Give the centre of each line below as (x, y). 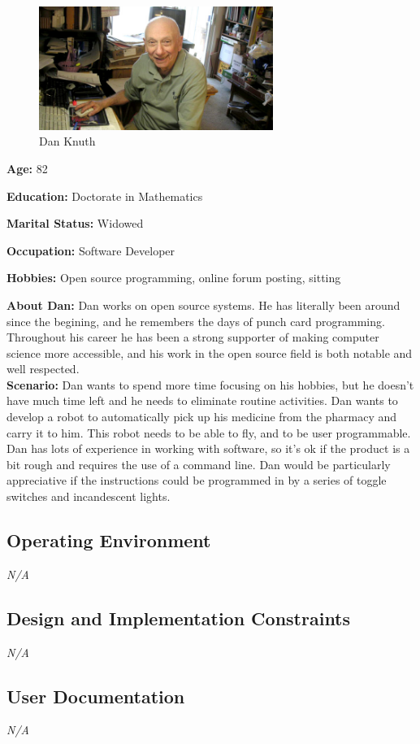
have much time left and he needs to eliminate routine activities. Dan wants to (202, 400)
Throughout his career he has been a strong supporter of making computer (193, 337)
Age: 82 (27, 168)
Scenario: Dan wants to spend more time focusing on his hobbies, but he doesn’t (210, 384)
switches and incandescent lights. (89, 496)
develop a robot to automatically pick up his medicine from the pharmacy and (202, 417)
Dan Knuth (67, 141)
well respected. (43, 369)
